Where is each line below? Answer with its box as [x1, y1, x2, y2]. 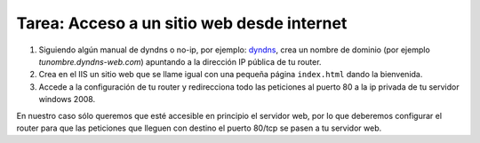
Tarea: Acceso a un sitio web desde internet [16, 13, 348, 33]
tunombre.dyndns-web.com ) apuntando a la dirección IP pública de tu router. [38, 56, 322, 67]
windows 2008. [38, 94, 96, 105]
